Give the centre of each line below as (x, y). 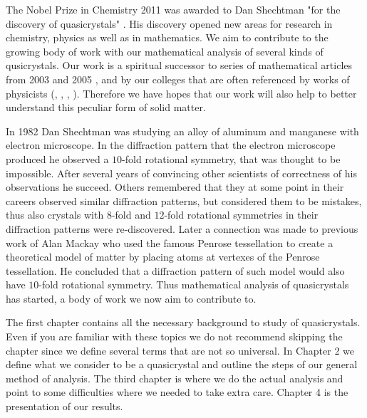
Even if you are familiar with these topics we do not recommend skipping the (174, 336)
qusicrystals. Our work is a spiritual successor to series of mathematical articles (179, 65)
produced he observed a (57, 158)
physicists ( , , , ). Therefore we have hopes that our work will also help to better (181, 93)
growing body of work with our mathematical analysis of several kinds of (165, 51)
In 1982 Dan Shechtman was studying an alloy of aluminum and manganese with (182, 131)
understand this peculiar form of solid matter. (106, 107)
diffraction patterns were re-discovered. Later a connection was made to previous (182, 228)
